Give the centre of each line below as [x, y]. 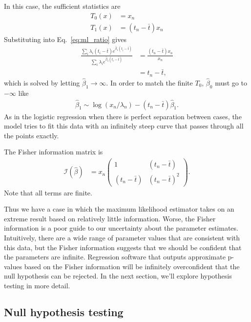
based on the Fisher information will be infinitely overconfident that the [132, 266]
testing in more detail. [37, 285]
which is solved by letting [42, 82]
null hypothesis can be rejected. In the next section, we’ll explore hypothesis [118, 276]
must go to [231, 82]
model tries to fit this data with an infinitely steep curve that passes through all [124, 126]
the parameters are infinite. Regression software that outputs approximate [115, 257]
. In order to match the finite [149, 82]
